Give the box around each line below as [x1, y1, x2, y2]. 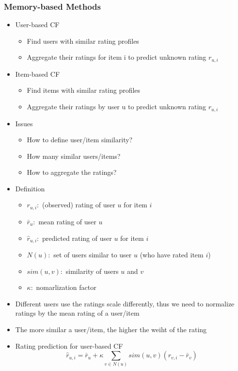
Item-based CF [15, 68, 60, 79]
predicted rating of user [42, 233, 112, 243]
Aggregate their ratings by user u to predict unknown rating [27, 101, 206, 112]
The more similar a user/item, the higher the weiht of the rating [15, 324, 207, 334]
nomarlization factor [36, 282, 96, 292]
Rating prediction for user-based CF [15, 340, 123, 351]
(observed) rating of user [42, 200, 115, 210]
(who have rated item [140, 249, 204, 259]
